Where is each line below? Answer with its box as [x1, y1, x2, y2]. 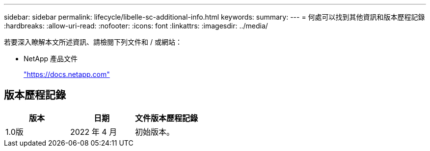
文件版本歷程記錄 [135, 113, 198, 123]
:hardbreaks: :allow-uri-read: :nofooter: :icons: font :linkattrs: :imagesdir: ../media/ [4, 22, 268, 30]
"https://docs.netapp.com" [24, 70, 110, 78]
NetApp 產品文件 [24, 54, 78, 63]
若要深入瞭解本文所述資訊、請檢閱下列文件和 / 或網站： [4, 38, 182, 46]
